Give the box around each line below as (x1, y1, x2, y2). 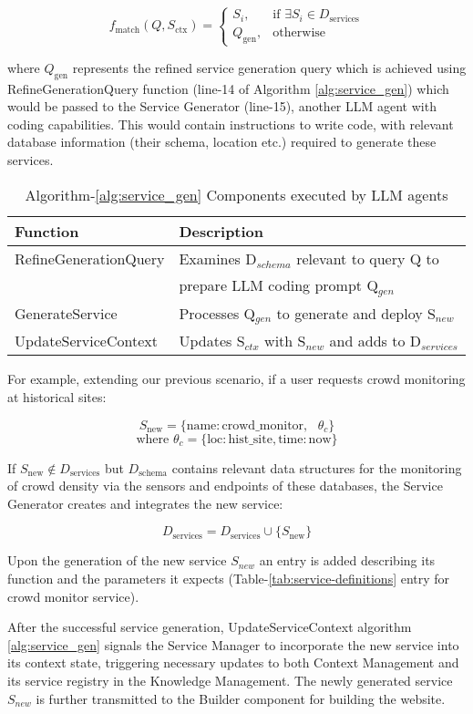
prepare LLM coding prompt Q (179, 274, 378, 295)
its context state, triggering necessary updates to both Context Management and (7, 653, 459, 672)
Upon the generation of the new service (7, 551, 227, 570)
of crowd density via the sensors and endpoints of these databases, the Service (7, 476, 443, 495)
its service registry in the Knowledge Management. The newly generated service (7, 670, 453, 689)
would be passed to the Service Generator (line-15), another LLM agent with (7, 97, 437, 116)
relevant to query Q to (296, 247, 439, 269)
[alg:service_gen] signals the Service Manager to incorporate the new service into (7, 635, 459, 654)
